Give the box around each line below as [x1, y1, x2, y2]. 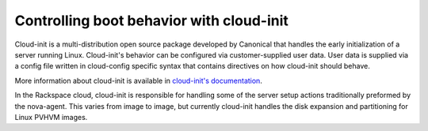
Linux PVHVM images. [14, 112, 88, 122]
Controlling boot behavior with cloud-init [14, 12, 289, 29]
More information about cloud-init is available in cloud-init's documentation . [14, 76, 263, 85]
